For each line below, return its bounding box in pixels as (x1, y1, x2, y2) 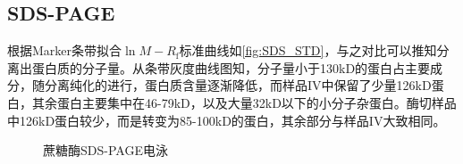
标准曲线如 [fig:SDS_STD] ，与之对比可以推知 (179, 41, 437, 60)
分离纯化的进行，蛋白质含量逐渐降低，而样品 (44, 76, 307, 94)
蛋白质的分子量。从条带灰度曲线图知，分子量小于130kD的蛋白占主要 (31, 58, 431, 77)
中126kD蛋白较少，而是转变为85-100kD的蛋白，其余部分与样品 (7, 111, 369, 129)
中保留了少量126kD (321, 76, 432, 94)
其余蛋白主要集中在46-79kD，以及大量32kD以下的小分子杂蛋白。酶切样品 (31, 93, 457, 111)
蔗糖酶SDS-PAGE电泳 (43, 141, 168, 160)
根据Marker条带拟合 (7, 41, 122, 60)
